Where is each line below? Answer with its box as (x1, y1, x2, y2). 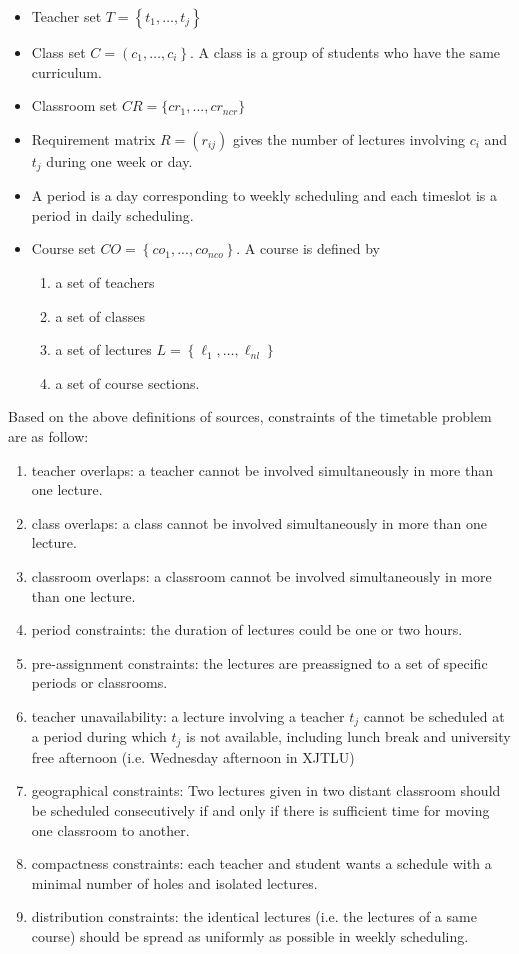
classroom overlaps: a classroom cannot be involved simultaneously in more (31, 565, 492, 586)
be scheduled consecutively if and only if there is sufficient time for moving (31, 800, 490, 821)
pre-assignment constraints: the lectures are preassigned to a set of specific (31, 652, 488, 673)
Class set (31, 42, 86, 62)
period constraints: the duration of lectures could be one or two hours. (31, 619, 463, 640)
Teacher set (31, 6, 102, 26)
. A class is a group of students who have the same (190, 42, 501, 62)
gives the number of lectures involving (232, 128, 465, 149)
